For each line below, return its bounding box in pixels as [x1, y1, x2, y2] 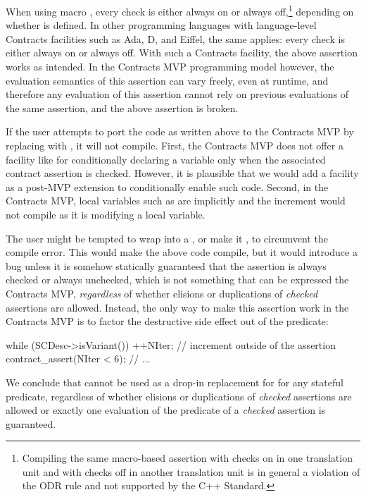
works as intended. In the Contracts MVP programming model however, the [6, 59, 334, 74]
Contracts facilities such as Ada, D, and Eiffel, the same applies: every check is [6, 31, 345, 46]
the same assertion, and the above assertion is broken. [6, 100, 239, 115]
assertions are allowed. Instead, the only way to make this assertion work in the [6, 300, 349, 314]
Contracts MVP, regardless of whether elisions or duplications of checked [6, 286, 318, 300]
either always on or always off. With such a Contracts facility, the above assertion [6, 45, 358, 60]
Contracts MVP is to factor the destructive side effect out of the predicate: [6, 314, 329, 329]
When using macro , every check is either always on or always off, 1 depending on [6, 2, 354, 18]
